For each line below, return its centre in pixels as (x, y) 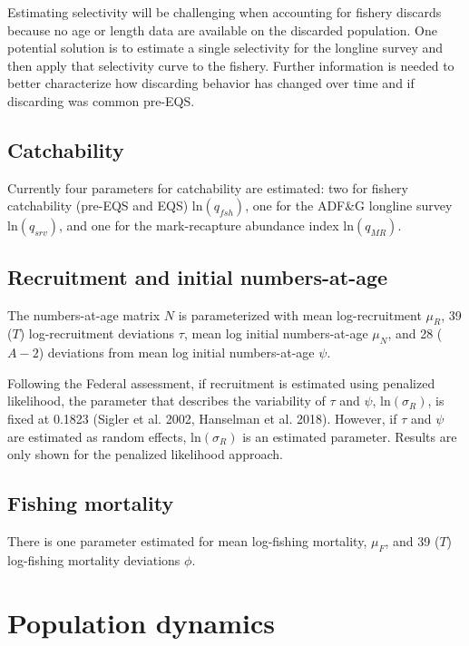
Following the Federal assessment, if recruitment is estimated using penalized (221, 382)
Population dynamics (141, 622)
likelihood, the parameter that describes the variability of (166, 401)
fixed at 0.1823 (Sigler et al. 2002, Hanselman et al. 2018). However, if (202, 418)
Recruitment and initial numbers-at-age (198, 276)
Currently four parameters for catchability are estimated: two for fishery (208, 187)
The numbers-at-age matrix (84, 314)
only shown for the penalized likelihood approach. (145, 454)
